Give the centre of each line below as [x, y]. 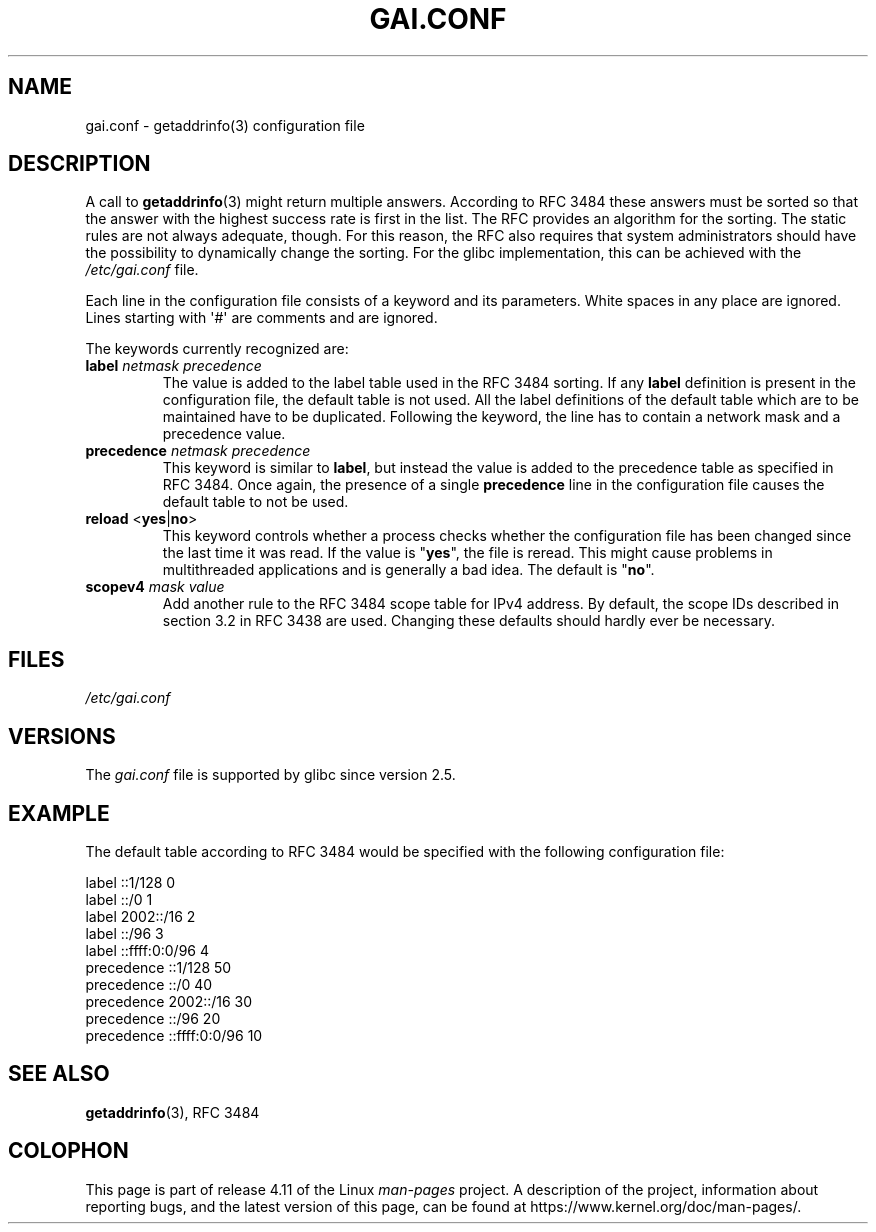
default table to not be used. [255, 502]
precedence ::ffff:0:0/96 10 [174, 1035]
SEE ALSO [59, 1074]
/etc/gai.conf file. [142, 270]
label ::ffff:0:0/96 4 [147, 950]
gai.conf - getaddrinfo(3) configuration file [225, 125]
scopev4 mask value [155, 587]
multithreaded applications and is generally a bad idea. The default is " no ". [408, 570]
